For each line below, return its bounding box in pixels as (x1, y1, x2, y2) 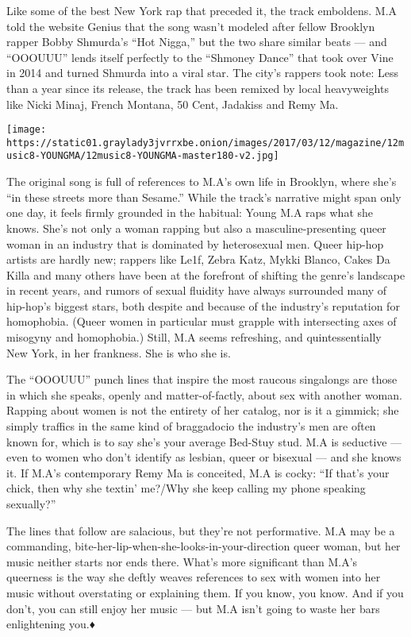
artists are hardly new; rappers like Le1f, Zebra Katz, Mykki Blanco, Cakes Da (6, 251, 390, 268)
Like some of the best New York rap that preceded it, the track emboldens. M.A (6, 2, 398, 18)
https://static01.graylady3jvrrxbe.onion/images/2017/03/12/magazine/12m (6, 137, 405, 149)
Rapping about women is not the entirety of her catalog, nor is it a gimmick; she (6, 402, 399, 419)
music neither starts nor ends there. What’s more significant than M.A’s (6, 553, 358, 569)
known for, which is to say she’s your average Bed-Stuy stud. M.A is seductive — (6, 433, 402, 450)
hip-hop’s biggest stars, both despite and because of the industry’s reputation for (6, 297, 400, 314)
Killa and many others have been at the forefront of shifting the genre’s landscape (6, 266, 405, 283)
